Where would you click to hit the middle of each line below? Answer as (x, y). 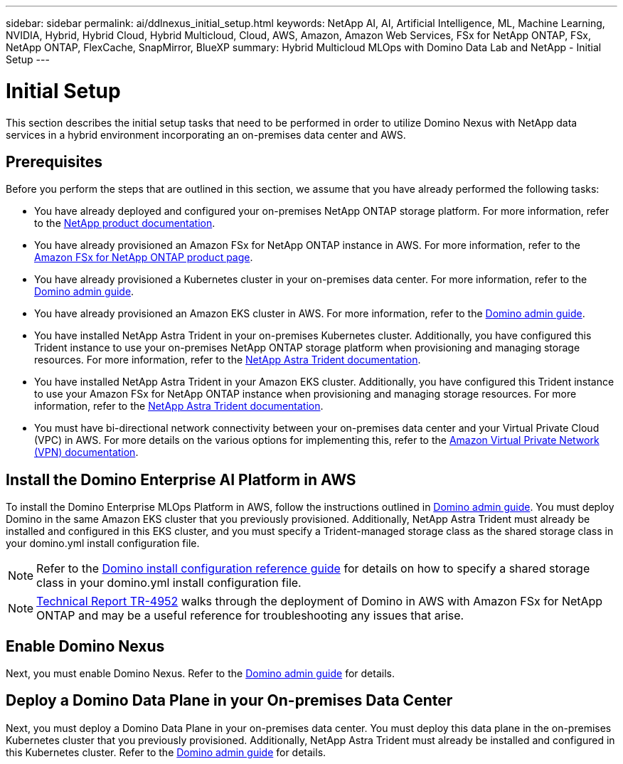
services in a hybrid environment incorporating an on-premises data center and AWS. (206, 134)
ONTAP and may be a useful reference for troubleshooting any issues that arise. (250, 616)
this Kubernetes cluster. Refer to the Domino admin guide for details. (166, 752)
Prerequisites (54, 161)
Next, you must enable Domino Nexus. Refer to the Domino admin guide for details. (200, 674)
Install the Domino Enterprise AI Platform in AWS (181, 479)
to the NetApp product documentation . (125, 223)
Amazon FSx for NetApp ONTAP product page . (144, 258)
